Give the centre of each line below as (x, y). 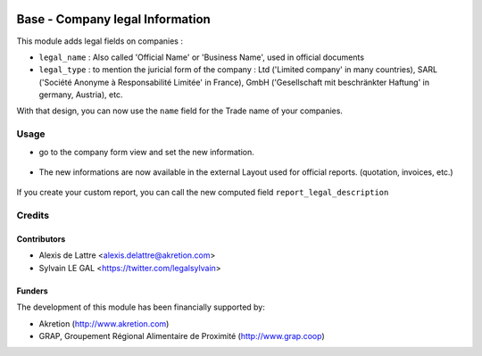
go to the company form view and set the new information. (146, 152)
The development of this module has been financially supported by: (141, 307)
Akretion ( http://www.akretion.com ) (104, 323)
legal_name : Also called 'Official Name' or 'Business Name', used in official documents (202, 57)
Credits (33, 216)
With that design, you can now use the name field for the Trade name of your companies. (180, 111)
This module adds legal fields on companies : (100, 41)
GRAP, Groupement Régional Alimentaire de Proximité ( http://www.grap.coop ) (182, 335)
